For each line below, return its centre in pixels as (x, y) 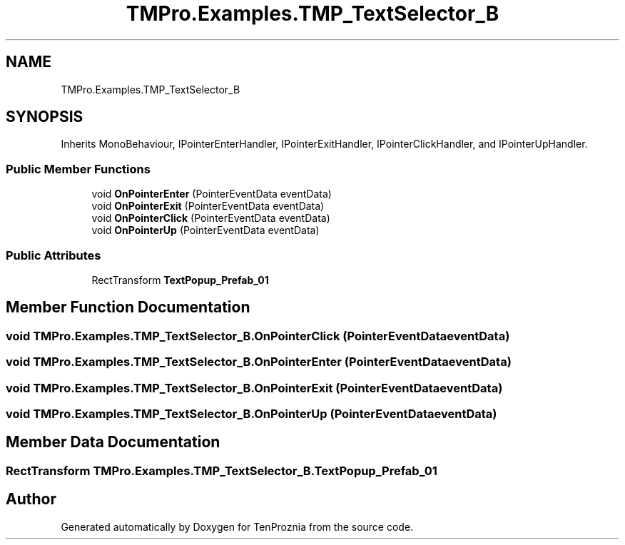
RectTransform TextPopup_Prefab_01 (180, 280)
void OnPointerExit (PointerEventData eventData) (208, 206)
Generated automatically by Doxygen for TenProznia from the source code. (237, 526)
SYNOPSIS (45, 117)
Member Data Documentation (113, 442)
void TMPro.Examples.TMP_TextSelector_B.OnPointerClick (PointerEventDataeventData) (258, 336)
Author (31, 499)
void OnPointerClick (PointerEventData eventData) (211, 218)
